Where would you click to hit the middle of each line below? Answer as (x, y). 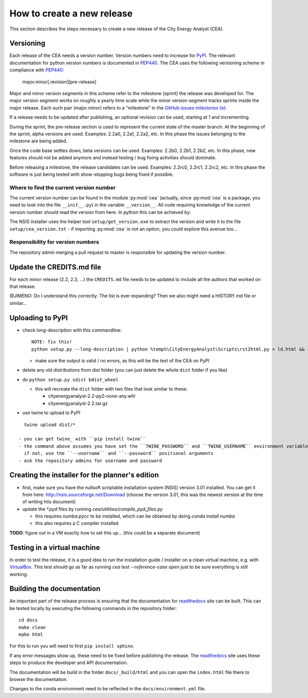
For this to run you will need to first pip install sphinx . (72, 646)
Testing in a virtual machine (55, 547)
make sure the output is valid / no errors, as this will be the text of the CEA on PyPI (122, 360)
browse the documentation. (38, 679)
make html (31, 635)
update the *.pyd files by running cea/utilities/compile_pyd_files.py (92, 509)
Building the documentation (55, 589)
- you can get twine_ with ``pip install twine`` (82, 439)
